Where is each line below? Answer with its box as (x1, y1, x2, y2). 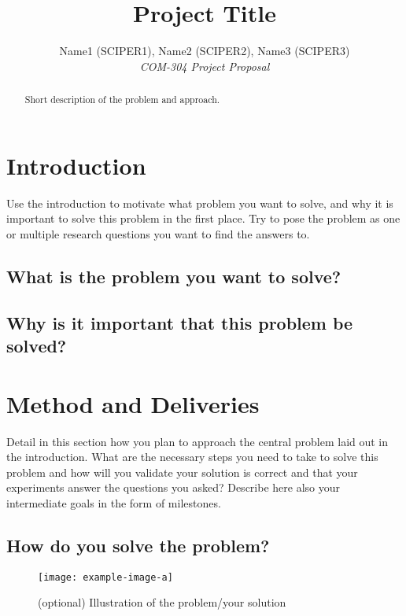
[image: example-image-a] (38, 571, 173, 583)
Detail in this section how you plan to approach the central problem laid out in (6, 433, 389, 449)
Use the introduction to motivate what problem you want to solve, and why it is (6, 194, 393, 211)
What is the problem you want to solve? (6, 264, 341, 288)
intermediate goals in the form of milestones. (6, 494, 221, 511)
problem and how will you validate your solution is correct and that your (6, 463, 358, 480)
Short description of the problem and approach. (24, 93, 220, 106)
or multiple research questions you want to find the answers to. (6, 225, 310, 242)
